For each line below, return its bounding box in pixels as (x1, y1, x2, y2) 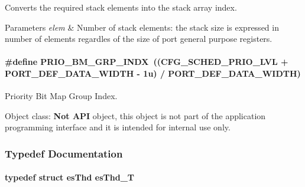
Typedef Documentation (5, 146, 123, 160)
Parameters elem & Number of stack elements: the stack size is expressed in (5, 21, 279, 33)
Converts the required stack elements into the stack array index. (5, 1, 237, 13)
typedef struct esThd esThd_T (5, 171, 135, 183)
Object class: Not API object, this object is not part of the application (5, 109, 266, 122)
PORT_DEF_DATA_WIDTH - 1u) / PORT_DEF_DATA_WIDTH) (5, 67, 301, 79)
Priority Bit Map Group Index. (5, 90, 118, 102)
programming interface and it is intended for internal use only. (5, 121, 231, 133)
